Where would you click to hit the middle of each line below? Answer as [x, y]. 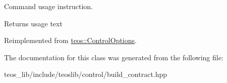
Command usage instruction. [48, 6]
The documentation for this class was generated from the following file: [114, 57]
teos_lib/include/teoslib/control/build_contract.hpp [86, 74]
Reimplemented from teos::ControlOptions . [70, 40]
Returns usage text [33, 23]
